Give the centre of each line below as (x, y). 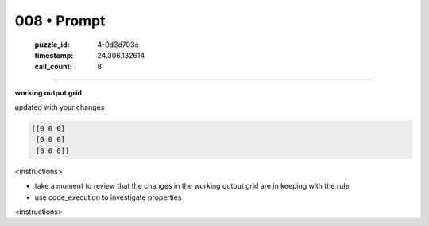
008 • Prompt (60, 21)
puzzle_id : (52, 45)
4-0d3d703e (118, 45)
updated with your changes (60, 107)
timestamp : (54, 55)
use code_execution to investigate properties (108, 197)
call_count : (54, 67)
